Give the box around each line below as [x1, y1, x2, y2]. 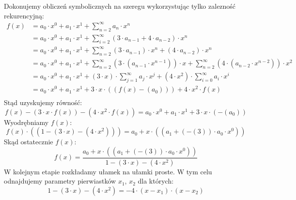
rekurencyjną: [4, 10, 44, 20]
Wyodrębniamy [4, 117, 49, 127]
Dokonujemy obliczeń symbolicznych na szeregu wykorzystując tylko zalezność [4, 1, 236, 11]
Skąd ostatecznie [4, 137, 53, 147]
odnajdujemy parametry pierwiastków [4, 176, 116, 186]
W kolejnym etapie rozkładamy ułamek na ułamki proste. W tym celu [4, 166, 212, 176]
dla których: [138, 176, 174, 186]
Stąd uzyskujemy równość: [4, 97, 82, 108]
